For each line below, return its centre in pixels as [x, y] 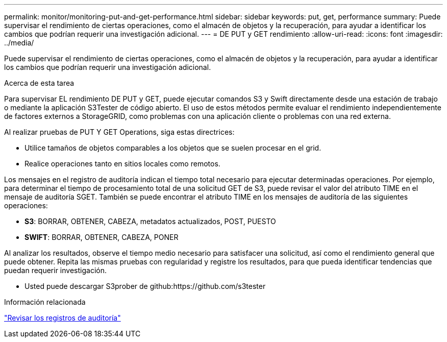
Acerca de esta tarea [39, 83]
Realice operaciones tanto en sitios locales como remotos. [122, 164]
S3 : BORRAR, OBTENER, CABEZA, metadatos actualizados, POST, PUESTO [150, 221]
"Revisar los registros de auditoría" [63, 318]
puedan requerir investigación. [55, 270]
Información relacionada [45, 302]
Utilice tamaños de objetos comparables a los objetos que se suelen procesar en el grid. [173, 148]
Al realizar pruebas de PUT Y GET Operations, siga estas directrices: [119, 132]
